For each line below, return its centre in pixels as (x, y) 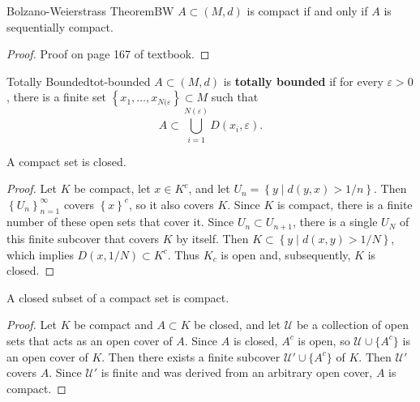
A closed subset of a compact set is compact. (118, 297)
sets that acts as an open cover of (90, 340)
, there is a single (335, 222)
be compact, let (112, 188)
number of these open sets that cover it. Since (120, 222)
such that (235, 97)
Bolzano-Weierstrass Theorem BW (90, 11)
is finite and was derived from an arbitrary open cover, (237, 372)
